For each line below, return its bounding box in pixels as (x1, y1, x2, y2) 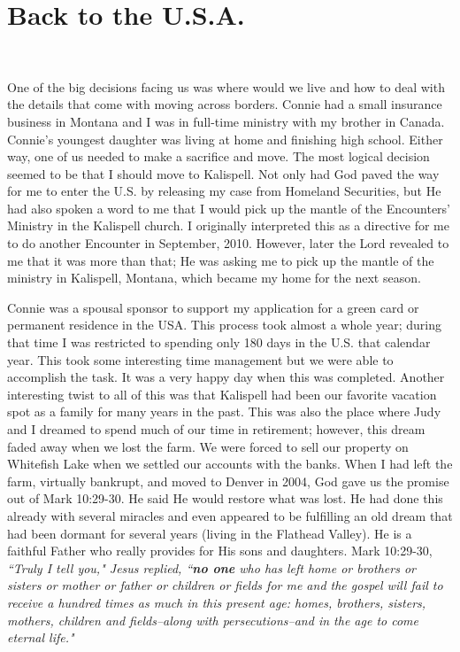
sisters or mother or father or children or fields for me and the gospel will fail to (7, 576, 443, 594)
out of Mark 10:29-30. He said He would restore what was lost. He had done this (7, 489, 443, 508)
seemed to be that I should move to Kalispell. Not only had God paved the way (7, 164, 440, 182)
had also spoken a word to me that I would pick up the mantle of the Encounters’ (7, 198, 450, 217)
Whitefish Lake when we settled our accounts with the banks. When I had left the (7, 454, 453, 473)
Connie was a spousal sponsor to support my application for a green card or (7, 298, 419, 316)
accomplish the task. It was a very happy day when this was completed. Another (7, 368, 445, 386)
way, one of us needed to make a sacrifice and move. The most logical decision (7, 147, 430, 166)
